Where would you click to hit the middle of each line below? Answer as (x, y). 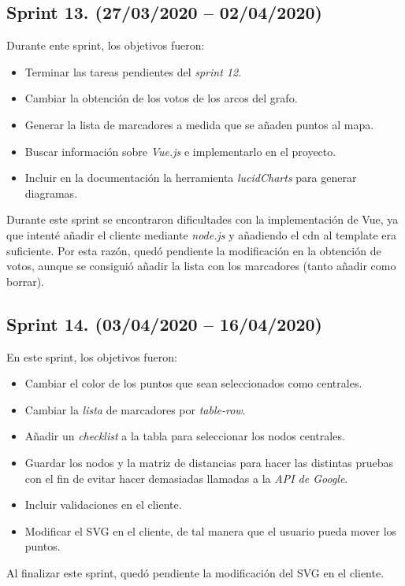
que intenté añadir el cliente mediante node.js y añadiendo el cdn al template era (201, 234)
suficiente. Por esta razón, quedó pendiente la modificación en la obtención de (194, 250)
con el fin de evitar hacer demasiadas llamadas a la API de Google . (186, 478)
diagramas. (51, 193)
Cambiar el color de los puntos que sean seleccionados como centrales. (193, 383)
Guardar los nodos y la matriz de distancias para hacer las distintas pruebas (209, 462)
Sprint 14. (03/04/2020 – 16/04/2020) (164, 323)
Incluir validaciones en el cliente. (103, 504)
